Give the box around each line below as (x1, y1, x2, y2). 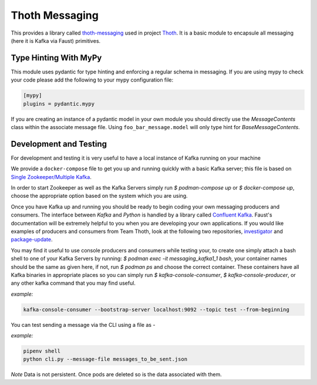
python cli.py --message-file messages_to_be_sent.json (23, 356, 188, 363)
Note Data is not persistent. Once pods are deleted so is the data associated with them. (11, 371, 222, 378)
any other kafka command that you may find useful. (11, 279, 136, 287)
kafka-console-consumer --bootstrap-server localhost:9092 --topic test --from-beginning (23, 306, 290, 313)
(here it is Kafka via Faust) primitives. (11, 37, 101, 44)
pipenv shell (23, 348, 61, 354)
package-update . (11, 236, 53, 243)
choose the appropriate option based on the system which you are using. (11, 192, 188, 200)
